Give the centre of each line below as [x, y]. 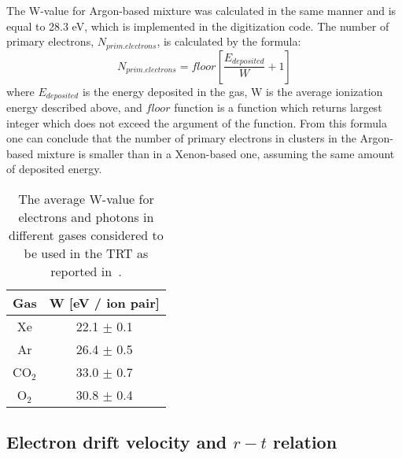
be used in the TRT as [86, 253]
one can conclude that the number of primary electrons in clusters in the [181, 138]
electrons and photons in [86, 217]
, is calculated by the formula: [229, 41]
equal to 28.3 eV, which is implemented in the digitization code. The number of [198, 26]
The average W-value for [86, 199]
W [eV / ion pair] [104, 303]
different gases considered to [86, 235]
